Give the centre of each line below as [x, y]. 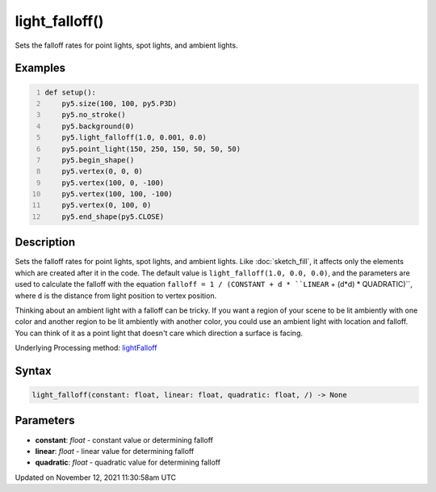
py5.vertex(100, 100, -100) [117, 194]
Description [45, 242]
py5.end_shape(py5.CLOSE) [113, 217]
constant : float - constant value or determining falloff [124, 439]
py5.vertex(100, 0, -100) [113, 183]
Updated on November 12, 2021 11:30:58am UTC [96, 477]
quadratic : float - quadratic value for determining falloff [128, 463]
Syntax [33, 370]
